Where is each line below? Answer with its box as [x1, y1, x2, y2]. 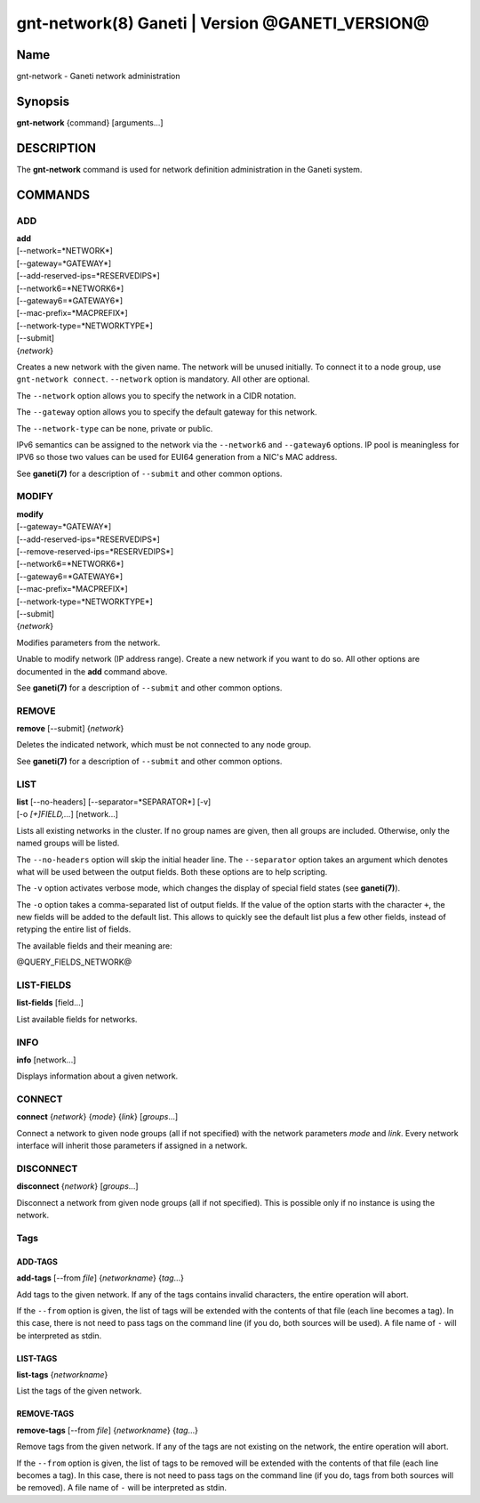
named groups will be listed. [16, 837, 120, 849]
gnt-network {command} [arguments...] [16, 117, 164, 128]
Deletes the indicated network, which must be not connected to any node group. [16, 739, 312, 750]
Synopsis [16, 93, 70, 109]
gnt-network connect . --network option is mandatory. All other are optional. [16, 374, 310, 384]
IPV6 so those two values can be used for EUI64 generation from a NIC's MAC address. [16, 452, 338, 463]
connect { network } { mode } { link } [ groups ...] [16, 1111, 179, 1122]
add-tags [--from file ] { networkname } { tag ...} [16, 1273, 184, 1283]
